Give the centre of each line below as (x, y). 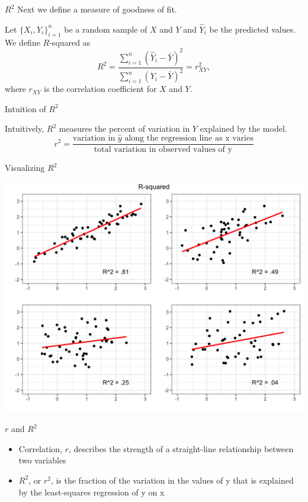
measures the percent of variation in (124, 128)
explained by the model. (243, 128)
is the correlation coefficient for (100, 89)
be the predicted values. (253, 29)
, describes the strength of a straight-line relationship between (181, 448)
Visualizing (25, 168)
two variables (42, 460)
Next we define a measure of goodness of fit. (97, 9)
